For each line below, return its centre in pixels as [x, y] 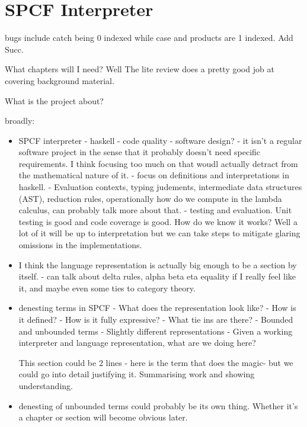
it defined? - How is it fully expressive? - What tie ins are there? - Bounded [156, 319]
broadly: [20, 121]
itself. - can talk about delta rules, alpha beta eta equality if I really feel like [157, 276]
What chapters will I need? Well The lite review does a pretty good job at [140, 69]
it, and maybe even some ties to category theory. [107, 288]
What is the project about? [54, 100]
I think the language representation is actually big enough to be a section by [158, 264]
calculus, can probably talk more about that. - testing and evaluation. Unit [155, 210]
